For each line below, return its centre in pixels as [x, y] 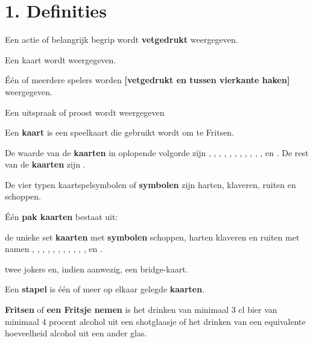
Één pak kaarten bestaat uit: [62, 217]
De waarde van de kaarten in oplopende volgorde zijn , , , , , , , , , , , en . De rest [157, 152]
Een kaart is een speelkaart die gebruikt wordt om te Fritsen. [120, 132]
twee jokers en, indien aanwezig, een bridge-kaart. [96, 269]
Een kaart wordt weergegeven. [61, 59]
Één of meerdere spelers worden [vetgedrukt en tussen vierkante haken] [147, 80]
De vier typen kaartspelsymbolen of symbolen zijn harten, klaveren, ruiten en [150, 184]
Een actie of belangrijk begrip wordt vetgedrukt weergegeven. [122, 39]
